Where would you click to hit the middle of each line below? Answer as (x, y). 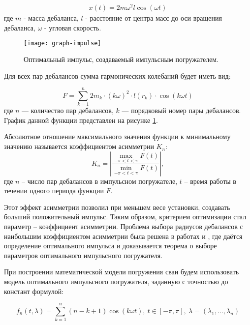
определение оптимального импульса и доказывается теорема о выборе (110, 246)
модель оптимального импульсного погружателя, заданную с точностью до (116, 281)
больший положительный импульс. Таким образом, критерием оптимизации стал (125, 217)
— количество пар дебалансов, (68, 110)
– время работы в (210, 181)
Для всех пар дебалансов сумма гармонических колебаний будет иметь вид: (117, 75)
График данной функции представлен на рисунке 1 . (81, 120)
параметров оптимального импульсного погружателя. (83, 255)
